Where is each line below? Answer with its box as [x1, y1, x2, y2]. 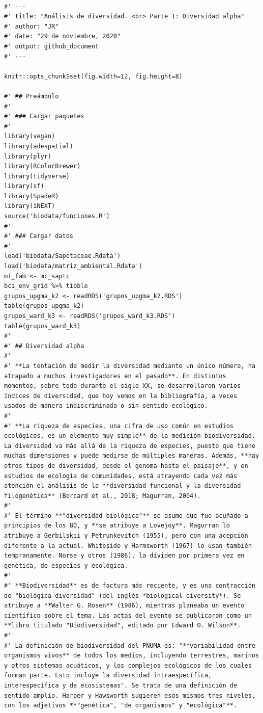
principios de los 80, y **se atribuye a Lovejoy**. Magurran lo [4, 522, 230, 530]
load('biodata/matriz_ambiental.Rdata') [4, 262, 143, 270]
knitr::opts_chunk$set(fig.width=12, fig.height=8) [4, 72, 183, 80]
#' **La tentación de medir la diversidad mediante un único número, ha [4, 362, 255, 369]
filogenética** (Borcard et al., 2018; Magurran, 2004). [4, 492, 201, 499]
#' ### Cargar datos [4, 232, 74, 240]
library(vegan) [4, 133, 55, 140]
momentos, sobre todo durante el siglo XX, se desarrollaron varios [4, 382, 241, 390]
